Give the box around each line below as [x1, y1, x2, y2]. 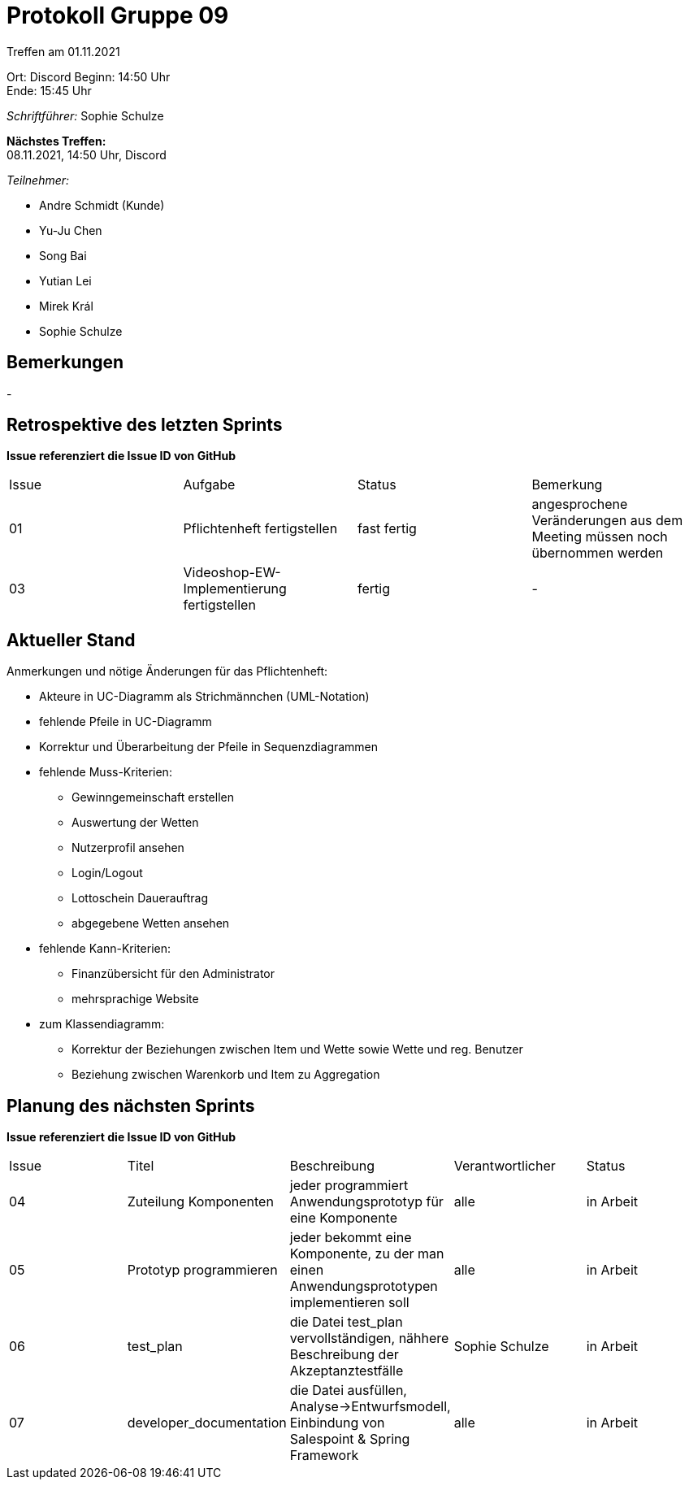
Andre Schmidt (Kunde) [39, 198, 165, 212]
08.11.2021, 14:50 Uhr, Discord [6, 147, 167, 162]
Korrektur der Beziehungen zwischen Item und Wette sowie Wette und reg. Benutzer [71, 1042, 523, 1057]
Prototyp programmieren [127, 1262, 278, 1279]
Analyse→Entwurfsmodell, [289, 1398, 451, 1415]
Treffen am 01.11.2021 [6, 44, 120, 59]
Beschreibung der [289, 1346, 399, 1363]
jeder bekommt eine [289, 1229, 412, 1246]
